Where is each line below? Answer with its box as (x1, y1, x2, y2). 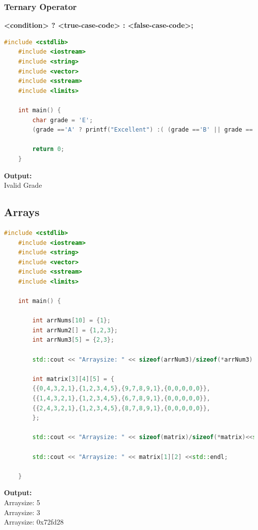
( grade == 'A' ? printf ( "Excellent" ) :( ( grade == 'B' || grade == (32, 126, 253, 134)
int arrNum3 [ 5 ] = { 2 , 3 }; (32, 336, 115, 344)
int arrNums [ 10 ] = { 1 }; (32, 317, 111, 324)
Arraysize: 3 (4, 507, 40, 517)
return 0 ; (32, 146, 64, 153)
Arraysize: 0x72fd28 (4, 517, 64, 527)
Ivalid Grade (4, 180, 42, 190)
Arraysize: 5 (4, 497, 40, 507)
